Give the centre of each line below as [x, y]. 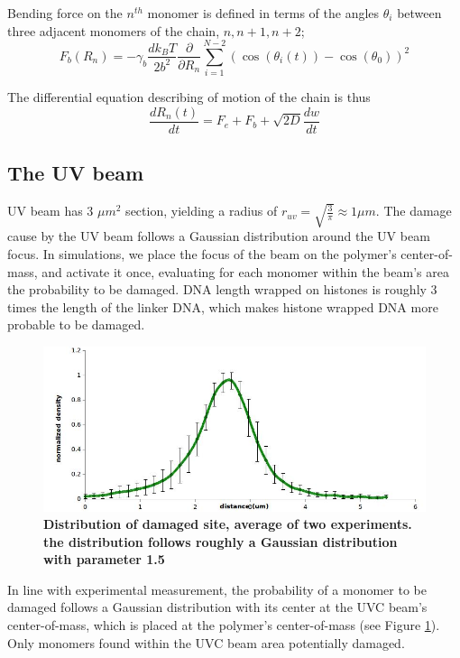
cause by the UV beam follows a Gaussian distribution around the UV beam [219, 236]
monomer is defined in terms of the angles [263, 13]
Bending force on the [65, 13]
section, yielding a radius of [202, 211]
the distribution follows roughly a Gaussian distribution [221, 541]
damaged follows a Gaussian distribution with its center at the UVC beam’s [217, 607]
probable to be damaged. [76, 324]
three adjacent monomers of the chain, [114, 30]
